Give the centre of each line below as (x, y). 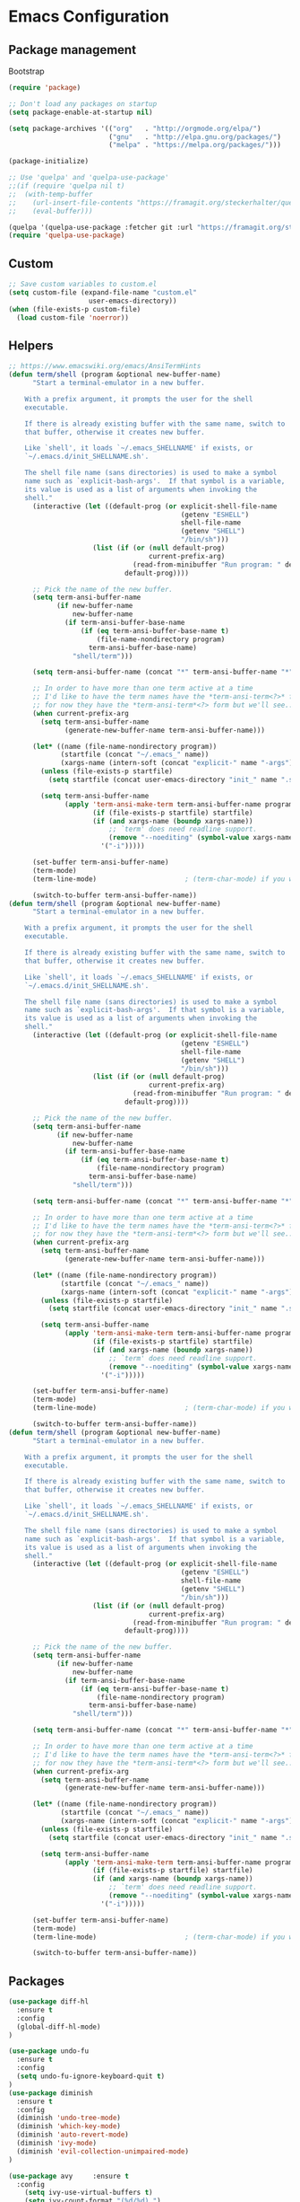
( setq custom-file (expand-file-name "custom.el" (103, 292)
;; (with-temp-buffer (51, 194)
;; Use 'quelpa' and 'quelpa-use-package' (89, 178)
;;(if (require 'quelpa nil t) (67, 186)
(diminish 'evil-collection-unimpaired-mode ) (103, 2151)
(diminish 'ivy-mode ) (57, 2144)
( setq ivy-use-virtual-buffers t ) (89, 2193)
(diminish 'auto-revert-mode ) (73, 2135)
